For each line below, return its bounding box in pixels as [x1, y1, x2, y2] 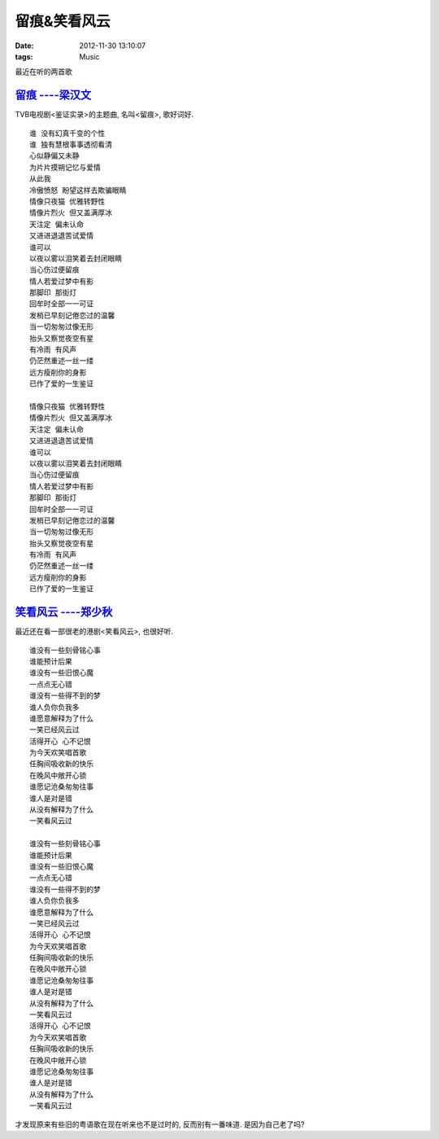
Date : [15, 41, 34, 50]
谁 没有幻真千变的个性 [29, 129, 106, 138]
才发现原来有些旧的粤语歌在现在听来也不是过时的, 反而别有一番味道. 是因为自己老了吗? [15, 1119, 305, 1129]
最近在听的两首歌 [15, 67, 72, 77]
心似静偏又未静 [29, 151, 80, 160]
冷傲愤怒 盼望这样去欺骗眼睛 [29, 186, 127, 195]
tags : [15, 51, 33, 61]
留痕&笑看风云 [15, 12, 111, 30]
